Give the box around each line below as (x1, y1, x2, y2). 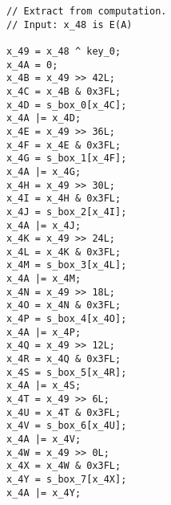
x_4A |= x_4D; (6, 112, 82, 124)
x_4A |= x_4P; (6, 326, 82, 338)
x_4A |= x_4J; (6, 219, 82, 231)
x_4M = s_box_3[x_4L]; (6, 259, 127, 271)
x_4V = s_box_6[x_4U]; (6, 420, 127, 432)
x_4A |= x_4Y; (6, 487, 82, 499)
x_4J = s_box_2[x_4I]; (6, 206, 127, 218)
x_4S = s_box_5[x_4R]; (6, 366, 127, 378)
